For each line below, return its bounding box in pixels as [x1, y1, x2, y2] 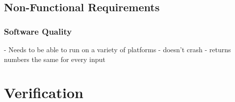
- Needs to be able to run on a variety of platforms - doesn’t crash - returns [4, 44, 231, 54]
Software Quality [4, 25, 72, 37]
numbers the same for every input [4, 54, 105, 64]
